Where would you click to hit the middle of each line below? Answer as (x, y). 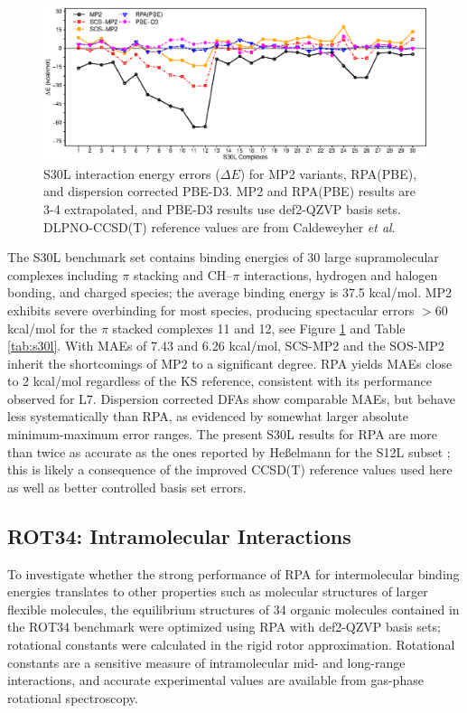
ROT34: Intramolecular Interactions (179, 535)
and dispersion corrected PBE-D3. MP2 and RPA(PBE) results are (229, 191)
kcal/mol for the (52, 328)
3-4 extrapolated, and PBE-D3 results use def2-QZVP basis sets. (222, 208)
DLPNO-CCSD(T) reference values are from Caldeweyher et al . (219, 226)
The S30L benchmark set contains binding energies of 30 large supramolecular (223, 257)
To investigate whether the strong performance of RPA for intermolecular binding (233, 573)
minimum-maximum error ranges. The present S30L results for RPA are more (223, 434)
